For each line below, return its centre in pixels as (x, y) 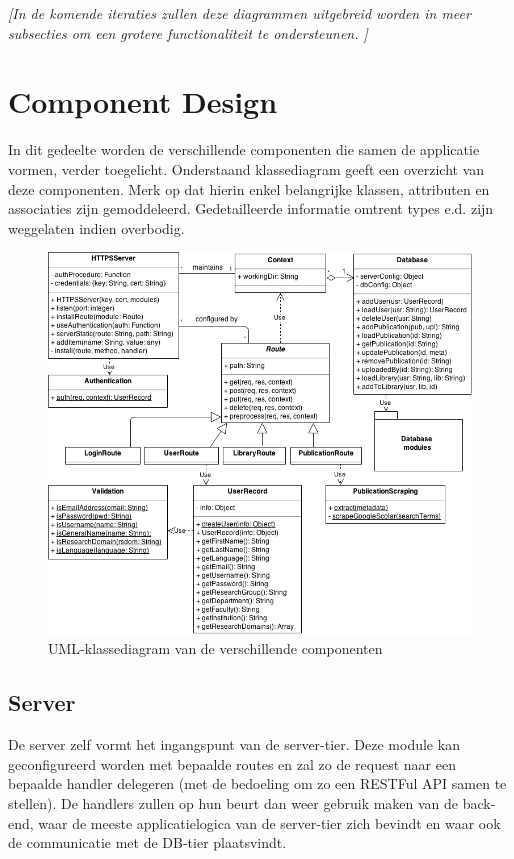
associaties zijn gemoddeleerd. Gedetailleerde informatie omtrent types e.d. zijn (251, 208)
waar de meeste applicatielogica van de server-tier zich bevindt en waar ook (269, 822)
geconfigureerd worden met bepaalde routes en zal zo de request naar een (232, 763)
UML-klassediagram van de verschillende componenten (215, 648)
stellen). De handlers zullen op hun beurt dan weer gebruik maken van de (233, 803)
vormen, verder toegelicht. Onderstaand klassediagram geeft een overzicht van (246, 168)
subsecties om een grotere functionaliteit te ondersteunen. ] (188, 32)
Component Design (143, 101)
